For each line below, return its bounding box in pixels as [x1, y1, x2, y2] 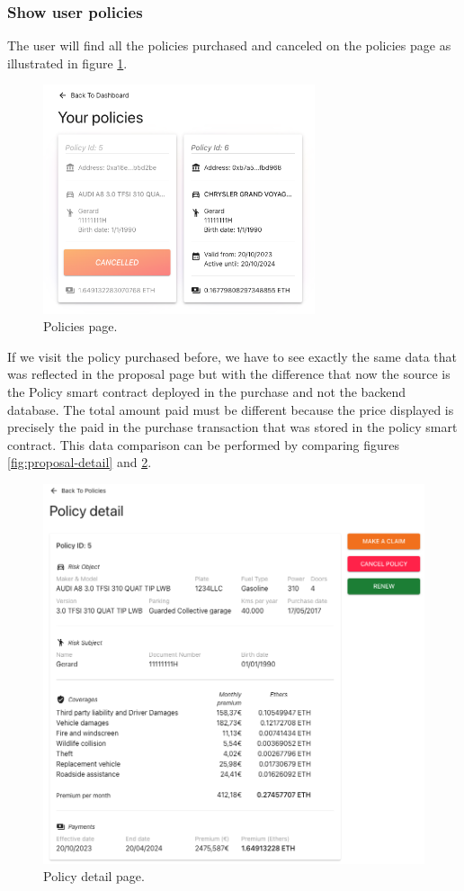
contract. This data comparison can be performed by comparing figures [7, 435, 400, 454]
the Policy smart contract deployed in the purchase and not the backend [7, 382, 406, 401]
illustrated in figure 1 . [7, 53, 128, 72]
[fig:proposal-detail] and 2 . [7, 453, 152, 472]
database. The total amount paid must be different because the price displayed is [7, 400, 454, 418]
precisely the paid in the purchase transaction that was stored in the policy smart [7, 418, 458, 436]
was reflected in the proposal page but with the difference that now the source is [7, 364, 451, 383]
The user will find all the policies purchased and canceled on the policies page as [7, 36, 451, 55]
